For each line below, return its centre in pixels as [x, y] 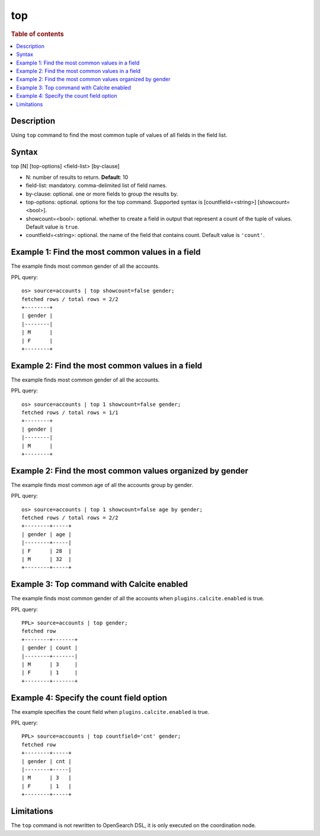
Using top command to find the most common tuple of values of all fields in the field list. [119, 135]
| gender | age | [47, 534]
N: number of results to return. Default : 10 [77, 177]
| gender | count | [50, 648]
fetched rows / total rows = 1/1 [70, 412]
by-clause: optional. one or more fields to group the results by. [102, 194]
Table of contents [38, 34]
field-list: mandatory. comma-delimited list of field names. [96, 185]
